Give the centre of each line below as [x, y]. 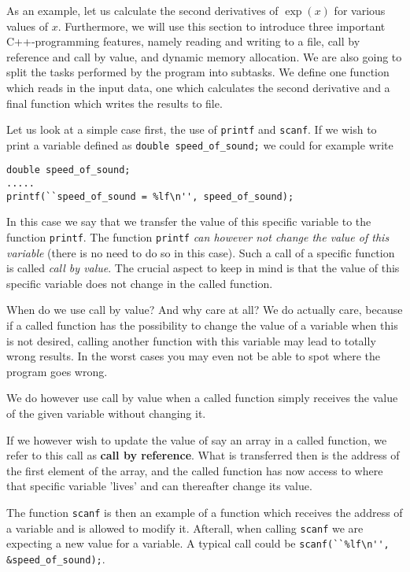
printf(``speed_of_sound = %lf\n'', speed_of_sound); [150, 196]
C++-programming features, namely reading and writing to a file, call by [183, 41]
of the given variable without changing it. [106, 413]
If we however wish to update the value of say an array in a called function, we [197, 439]
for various [360, 10]
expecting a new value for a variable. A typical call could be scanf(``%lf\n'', [198, 543]
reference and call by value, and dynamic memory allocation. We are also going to [204, 56]
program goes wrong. [57, 371]
